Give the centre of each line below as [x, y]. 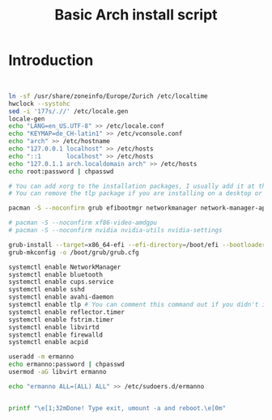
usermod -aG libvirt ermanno [57, 372]
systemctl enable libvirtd [54, 327]
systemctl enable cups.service [61, 282]
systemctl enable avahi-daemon [61, 297]
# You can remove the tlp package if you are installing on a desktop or [136, 193]
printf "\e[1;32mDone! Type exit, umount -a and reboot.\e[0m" [117, 408]
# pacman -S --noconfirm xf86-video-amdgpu [83, 223]
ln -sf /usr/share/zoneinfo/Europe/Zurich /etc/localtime [108, 96]
